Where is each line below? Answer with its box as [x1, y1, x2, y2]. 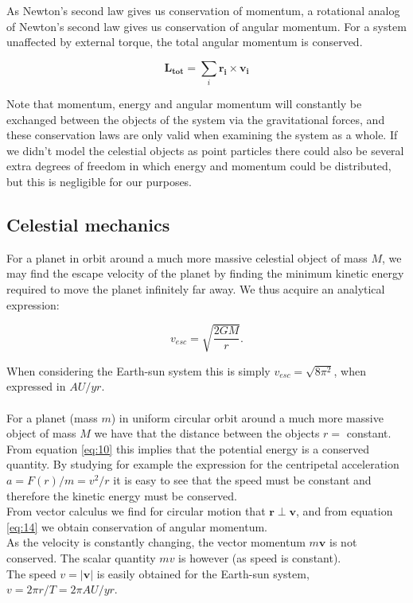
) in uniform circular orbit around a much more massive [111, 409, 384, 426]
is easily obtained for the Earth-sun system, [96, 565, 310, 582]
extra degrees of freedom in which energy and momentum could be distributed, [6, 158, 392, 174]
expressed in [6, 378, 66, 395]
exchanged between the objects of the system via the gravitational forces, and [6, 111, 385, 127]
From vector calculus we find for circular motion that [6, 503, 266, 519]
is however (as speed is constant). [178, 549, 341, 566]
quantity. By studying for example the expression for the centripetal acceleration [6, 456, 399, 473]
